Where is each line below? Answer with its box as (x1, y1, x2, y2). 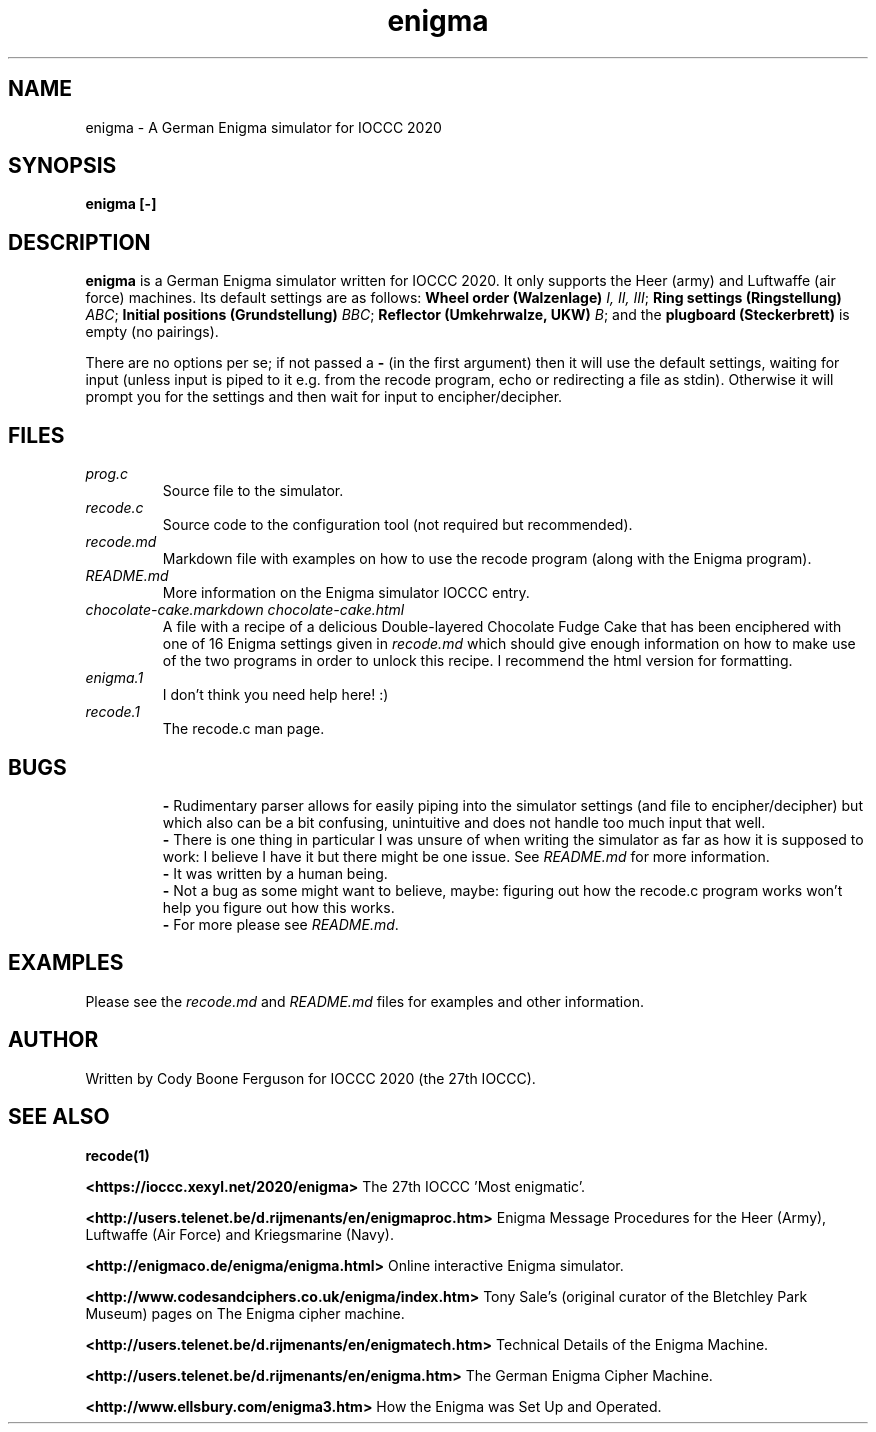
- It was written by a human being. (162, 864, 388, 882)
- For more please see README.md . (162, 915, 399, 933)
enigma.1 (85, 669, 144, 687)
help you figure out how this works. (162, 898, 395, 916)
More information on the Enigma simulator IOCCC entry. (162, 584, 530, 602)
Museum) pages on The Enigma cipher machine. (85, 1304, 405, 1322)
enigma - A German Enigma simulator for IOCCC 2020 (85, 118, 442, 136)
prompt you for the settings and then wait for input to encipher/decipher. (85, 388, 563, 406)
